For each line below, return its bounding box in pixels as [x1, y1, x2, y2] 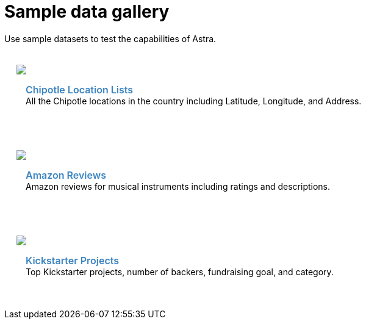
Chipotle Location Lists [26, 83, 134, 96]
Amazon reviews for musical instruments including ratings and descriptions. [26, 181, 331, 192]
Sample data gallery [4, 1, 170, 22]
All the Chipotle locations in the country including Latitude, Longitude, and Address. [26, 95, 362, 106]
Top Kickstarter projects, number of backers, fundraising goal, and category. [26, 266, 334, 277]
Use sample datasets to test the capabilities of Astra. [4, 33, 217, 44]
